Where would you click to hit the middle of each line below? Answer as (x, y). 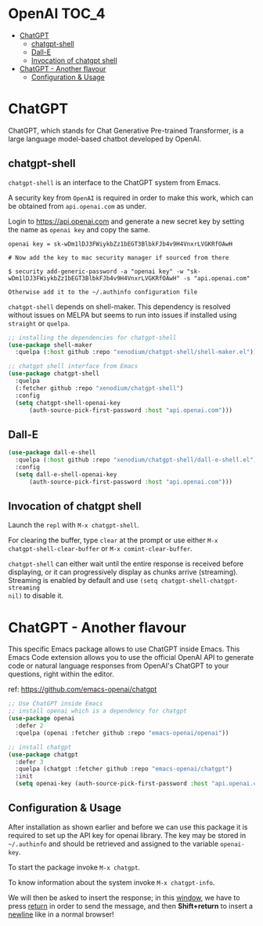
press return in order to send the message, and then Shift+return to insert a (130, 906)
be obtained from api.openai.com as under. (77, 206)
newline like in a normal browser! (61, 914)
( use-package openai (42, 719)
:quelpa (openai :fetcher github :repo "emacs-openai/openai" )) (122, 733)
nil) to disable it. (36, 596)
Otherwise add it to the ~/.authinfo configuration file (103, 292)
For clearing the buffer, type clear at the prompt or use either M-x (113, 540)
